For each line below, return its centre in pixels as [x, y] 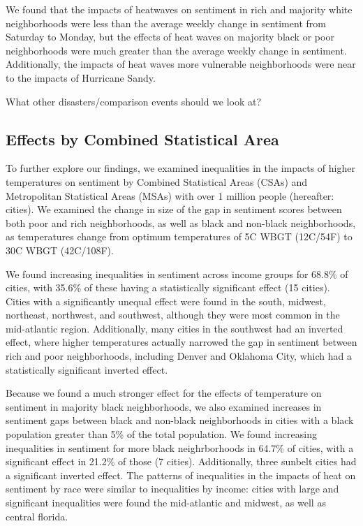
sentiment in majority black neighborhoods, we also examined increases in [164, 406]
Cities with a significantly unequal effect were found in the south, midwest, [166, 301]
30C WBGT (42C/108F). [60, 250]
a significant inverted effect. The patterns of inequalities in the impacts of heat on [181, 475]
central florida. [37, 516]
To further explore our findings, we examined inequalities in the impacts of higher [180, 168]
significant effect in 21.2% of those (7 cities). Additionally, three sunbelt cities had [181, 461]
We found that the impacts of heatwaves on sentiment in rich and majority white [179, 9]
